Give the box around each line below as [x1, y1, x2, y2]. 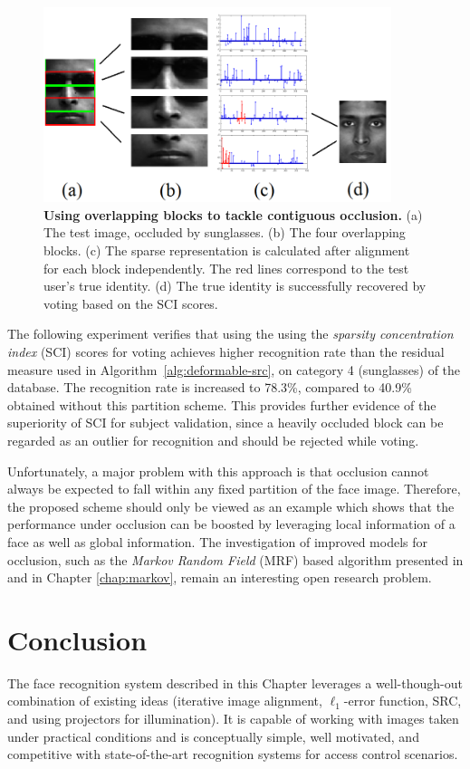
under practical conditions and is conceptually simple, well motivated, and [7, 726, 419, 745]
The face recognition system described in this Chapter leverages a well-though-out [7, 673, 463, 692]
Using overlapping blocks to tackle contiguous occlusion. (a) [43, 205, 423, 224]
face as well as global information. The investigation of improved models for [7, 532, 427, 551]
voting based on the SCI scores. [43, 293, 218, 312]
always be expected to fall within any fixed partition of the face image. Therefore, [7, 479, 461, 498]
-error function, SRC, [343, 691, 462, 710]
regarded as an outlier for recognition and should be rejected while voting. [7, 430, 419, 449]
